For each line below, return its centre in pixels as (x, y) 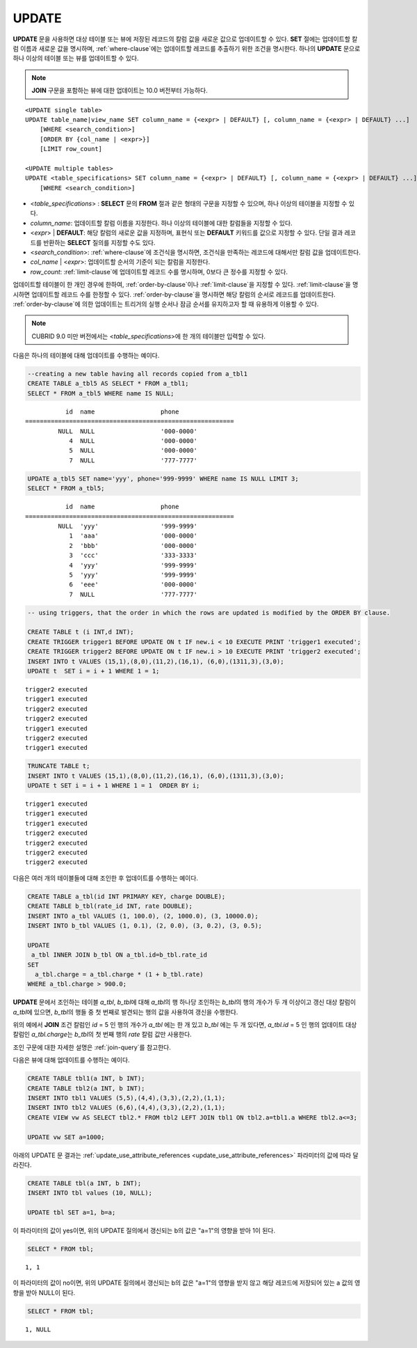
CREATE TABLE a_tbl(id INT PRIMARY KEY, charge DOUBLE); (126, 896)
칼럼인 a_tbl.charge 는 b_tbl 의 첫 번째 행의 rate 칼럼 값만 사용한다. (103, 1035)
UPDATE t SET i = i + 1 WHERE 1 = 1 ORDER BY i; (114, 786)
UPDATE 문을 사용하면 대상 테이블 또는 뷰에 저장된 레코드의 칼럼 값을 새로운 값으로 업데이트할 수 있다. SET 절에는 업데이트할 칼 (185, 39)
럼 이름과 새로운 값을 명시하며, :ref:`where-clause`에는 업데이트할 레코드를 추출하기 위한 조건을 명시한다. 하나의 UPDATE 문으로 (187, 48)
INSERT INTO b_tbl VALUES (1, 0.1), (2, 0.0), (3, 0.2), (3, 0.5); (145, 925)
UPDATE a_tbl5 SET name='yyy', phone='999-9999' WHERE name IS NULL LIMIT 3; (163, 478)
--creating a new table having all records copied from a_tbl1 (138, 374)
